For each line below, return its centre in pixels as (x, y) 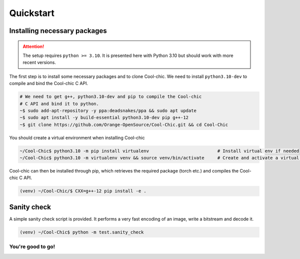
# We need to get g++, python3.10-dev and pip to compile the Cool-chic (111, 97)
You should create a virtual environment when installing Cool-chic (77, 137)
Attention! (33, 46)
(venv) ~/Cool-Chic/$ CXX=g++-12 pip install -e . (83, 191)
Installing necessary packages (58, 31)
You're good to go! (32, 246)
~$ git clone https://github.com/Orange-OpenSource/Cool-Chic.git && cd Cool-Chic (124, 124)
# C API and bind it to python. (59, 103)
